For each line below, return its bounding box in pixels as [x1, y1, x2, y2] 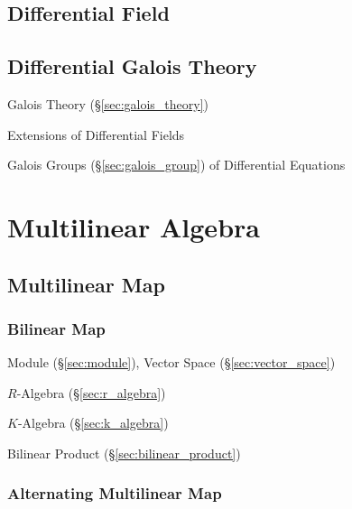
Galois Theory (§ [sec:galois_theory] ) [7, 94, 209, 113]
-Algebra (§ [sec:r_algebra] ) [16, 383, 166, 402]
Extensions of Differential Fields [7, 125, 185, 143]
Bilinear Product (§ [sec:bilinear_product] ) [7, 443, 241, 462]
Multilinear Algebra [7, 208, 260, 245]
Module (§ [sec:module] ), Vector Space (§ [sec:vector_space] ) [7, 353, 336, 372]
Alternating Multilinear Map [7, 482, 222, 504]
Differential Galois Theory [7, 52, 257, 80]
